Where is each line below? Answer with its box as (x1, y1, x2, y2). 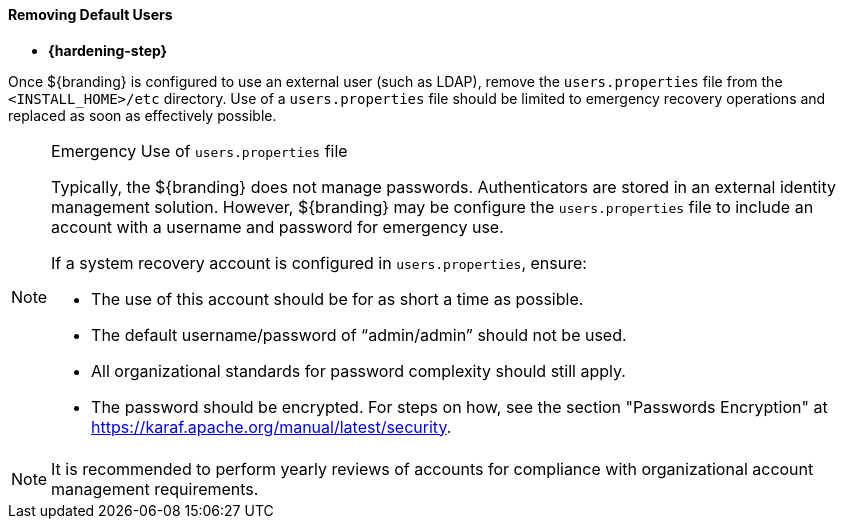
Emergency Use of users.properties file (51, 140, 348, 161)
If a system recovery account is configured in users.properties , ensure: (51, 252, 587, 273)
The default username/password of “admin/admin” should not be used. (91, 324, 627, 345)
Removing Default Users (8, 6, 173, 23)
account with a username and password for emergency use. (51, 216, 504, 237)
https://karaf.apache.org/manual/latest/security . (91, 416, 452, 437)
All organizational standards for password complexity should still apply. (91, 360, 626, 381)
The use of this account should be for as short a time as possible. (91, 288, 584, 309)
